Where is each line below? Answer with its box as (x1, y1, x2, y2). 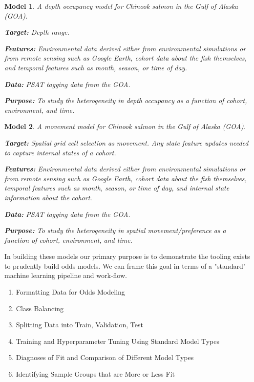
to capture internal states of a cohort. (4, 147, 116, 157)
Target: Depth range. (4, 27, 70, 37)
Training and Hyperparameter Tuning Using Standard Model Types (16, 336, 219, 346)
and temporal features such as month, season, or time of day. (4, 62, 187, 72)
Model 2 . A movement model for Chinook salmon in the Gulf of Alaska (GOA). (4, 121, 246, 131)
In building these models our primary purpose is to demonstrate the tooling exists (4, 251, 250, 261)
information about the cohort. (4, 192, 92, 202)
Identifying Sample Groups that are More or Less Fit (16, 369, 175, 379)
